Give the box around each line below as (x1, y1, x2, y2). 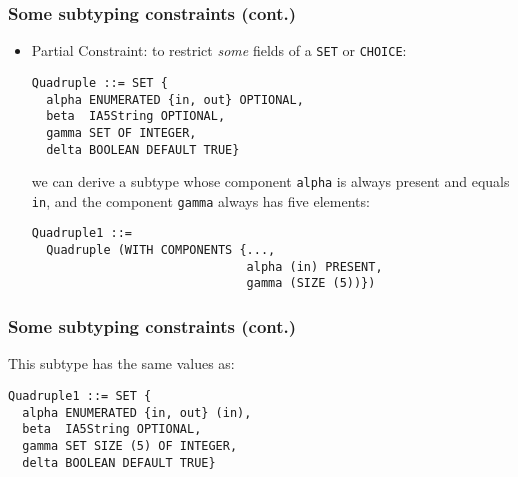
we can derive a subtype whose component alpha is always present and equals (31, 171, 510, 192)
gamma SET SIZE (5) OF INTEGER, (22, 438, 238, 453)
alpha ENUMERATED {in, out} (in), (22, 405, 252, 420)
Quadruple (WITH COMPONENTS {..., (46, 243, 276, 258)
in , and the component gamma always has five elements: (31, 190, 370, 211)
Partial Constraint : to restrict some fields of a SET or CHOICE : (31, 40, 407, 61)
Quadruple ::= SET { (31, 75, 168, 90)
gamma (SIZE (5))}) (246, 276, 376, 291)
